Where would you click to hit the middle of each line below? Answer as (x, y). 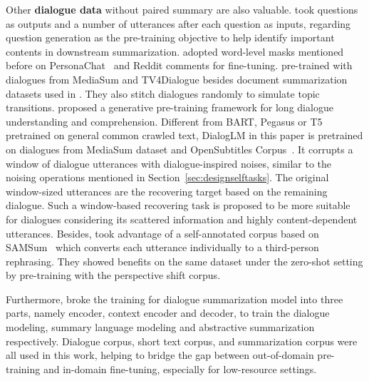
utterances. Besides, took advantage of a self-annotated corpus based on (162, 233)
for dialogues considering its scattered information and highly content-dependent (182, 219)
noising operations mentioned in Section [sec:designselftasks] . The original (167, 177)
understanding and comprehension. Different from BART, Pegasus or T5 (164, 121)
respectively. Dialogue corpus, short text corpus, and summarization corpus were (182, 341)
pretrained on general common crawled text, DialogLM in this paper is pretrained (184, 135)
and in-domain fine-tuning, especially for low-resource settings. (180, 369)
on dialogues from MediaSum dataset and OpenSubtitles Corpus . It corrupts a (180, 149)
